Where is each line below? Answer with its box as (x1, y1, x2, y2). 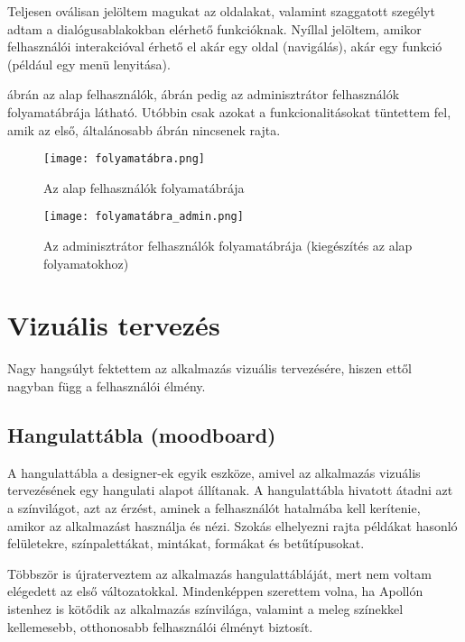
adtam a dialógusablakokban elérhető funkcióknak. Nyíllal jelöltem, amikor (7, 19, 422, 38)
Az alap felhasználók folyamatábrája (43, 178, 245, 197)
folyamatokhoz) (43, 253, 129, 272)
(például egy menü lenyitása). (7, 54, 171, 73)
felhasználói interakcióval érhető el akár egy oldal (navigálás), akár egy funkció (7, 37, 442, 56)
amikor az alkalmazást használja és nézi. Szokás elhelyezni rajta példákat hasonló (7, 516, 458, 535)
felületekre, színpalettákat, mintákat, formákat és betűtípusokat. (7, 534, 365, 553)
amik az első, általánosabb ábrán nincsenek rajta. (7, 120, 281, 139)
